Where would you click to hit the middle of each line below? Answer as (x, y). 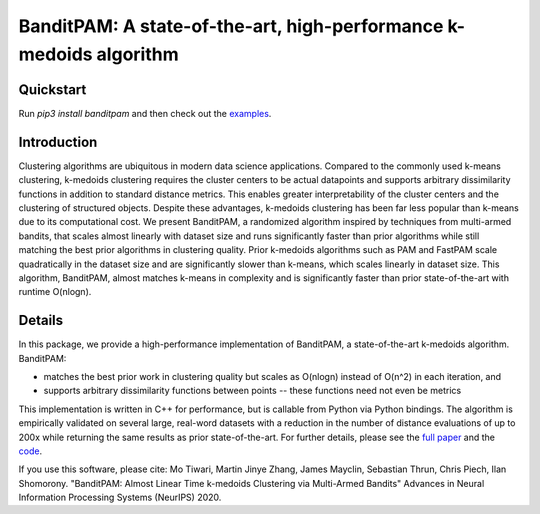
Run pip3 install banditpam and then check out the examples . (145, 113)
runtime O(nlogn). (55, 292)
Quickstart (52, 89)
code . (30, 451)
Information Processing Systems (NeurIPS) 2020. (120, 497)
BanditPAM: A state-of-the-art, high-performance (231, 26)
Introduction (58, 141)
